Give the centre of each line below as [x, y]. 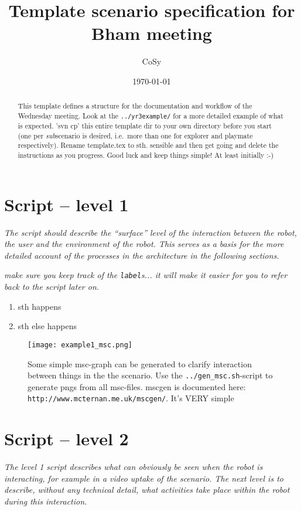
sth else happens [47, 326]
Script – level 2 [66, 439]
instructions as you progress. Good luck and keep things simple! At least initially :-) [146, 155]
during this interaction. [46, 501]
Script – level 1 [66, 204]
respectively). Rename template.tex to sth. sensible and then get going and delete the [148, 145]
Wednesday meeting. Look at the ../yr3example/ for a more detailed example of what [150, 115]
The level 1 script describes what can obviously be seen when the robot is [134, 467]
